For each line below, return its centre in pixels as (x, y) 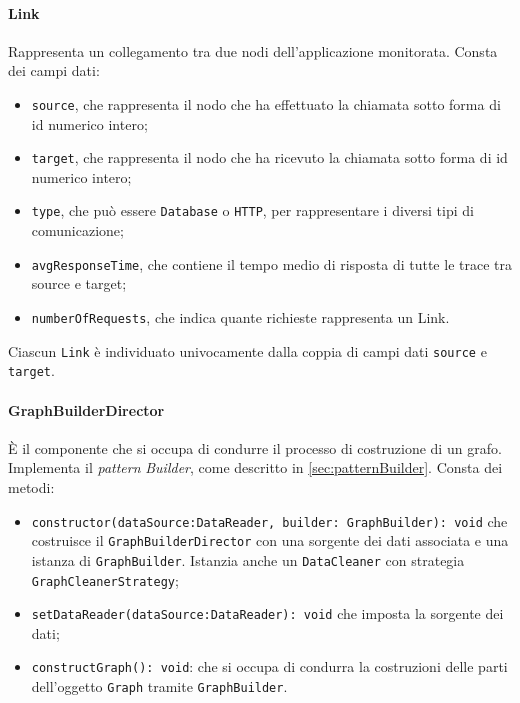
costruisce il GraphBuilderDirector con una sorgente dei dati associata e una (270, 540)
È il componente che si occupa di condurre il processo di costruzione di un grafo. (255, 447)
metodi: (31, 486)
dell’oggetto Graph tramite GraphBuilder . (159, 686)
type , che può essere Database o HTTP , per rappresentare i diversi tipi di (252, 210)
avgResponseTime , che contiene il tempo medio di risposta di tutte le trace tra (271, 263)
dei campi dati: (54, 70)
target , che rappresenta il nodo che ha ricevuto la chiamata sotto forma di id (269, 157)
